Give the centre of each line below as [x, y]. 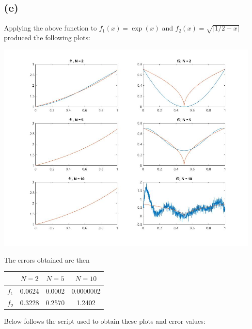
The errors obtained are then [47, 259]
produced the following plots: [47, 37]
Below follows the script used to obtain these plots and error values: [105, 321]
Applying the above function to [50, 28]
